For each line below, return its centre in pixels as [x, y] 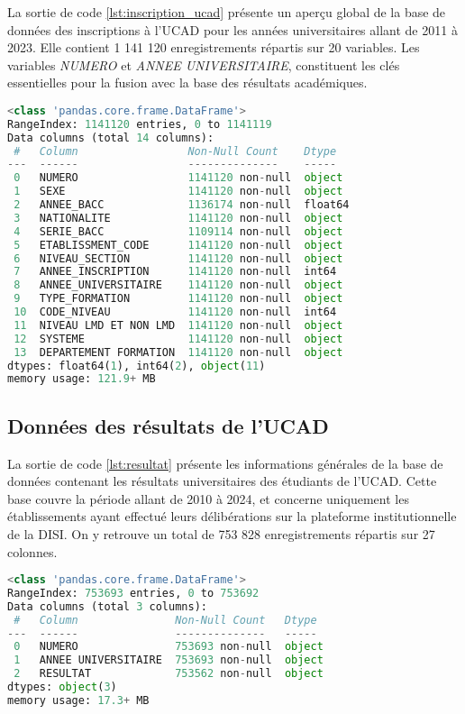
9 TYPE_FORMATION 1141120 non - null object [178, 299]
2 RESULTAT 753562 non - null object [169, 674]
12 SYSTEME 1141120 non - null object [178, 339]
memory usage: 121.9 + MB [82, 379]
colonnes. [32, 551]
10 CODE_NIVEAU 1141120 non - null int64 [175, 312]
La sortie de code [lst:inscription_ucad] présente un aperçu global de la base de [227, 12]
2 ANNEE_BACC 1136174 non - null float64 [182, 205]
